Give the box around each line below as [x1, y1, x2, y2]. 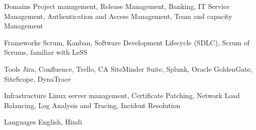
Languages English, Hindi [4, 117, 82, 127]
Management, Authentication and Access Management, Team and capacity [4, 10, 233, 21]
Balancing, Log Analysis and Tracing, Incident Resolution [4, 100, 180, 110]
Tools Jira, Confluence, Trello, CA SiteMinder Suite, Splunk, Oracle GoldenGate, [4, 63, 253, 74]
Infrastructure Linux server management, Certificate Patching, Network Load [4, 90, 240, 101]
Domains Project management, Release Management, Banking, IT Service [4, 1, 230, 11]
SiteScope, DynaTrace [4, 73, 71, 84]
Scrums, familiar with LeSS [4, 47, 88, 57]
